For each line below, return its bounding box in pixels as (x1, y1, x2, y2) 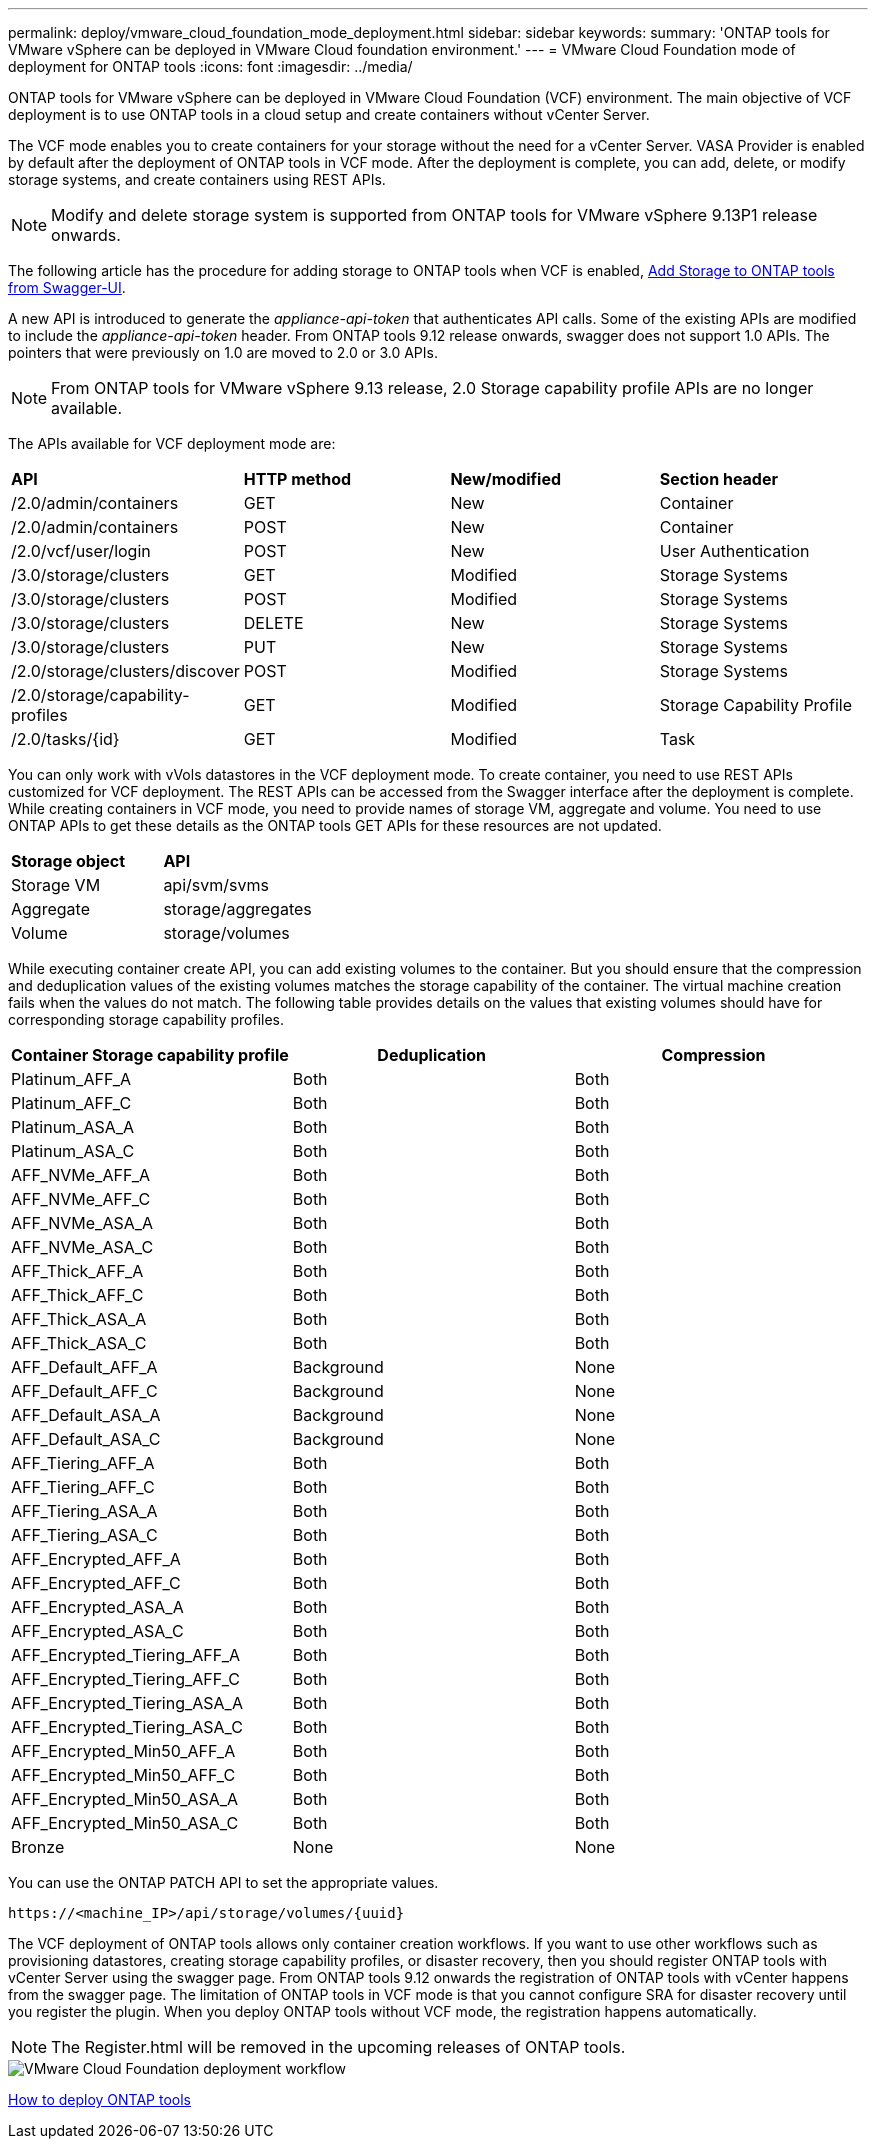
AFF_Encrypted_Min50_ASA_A (11, 1789, 239, 1809)
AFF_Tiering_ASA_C (11, 1525, 158, 1545)
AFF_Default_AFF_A (11, 1357, 158, 1377)
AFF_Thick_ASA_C (11, 1333, 147, 1353)
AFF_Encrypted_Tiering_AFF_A (11, 1645, 240, 1665)
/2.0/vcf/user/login (11, 541, 151, 561)
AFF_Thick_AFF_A (11, 1261, 144, 1281)
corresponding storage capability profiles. (8, 1011, 285, 1028)
